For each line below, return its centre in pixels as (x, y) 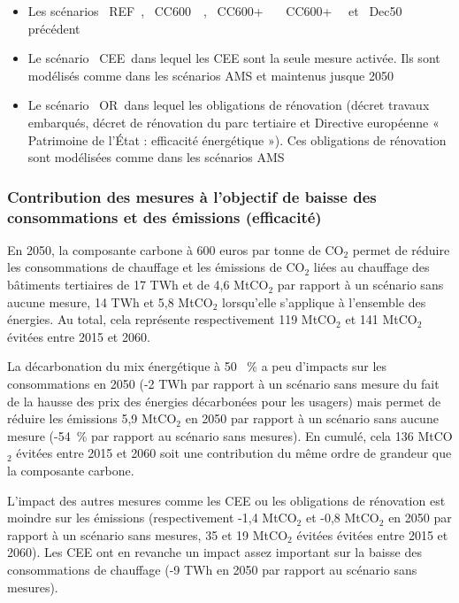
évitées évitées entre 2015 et (372, 534)
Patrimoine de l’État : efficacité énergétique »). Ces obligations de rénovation (237, 139)
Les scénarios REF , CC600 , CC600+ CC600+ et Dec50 (215, 11)
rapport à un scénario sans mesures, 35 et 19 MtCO (148, 534)
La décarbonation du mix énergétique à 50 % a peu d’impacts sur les (197, 366)
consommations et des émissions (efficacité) (164, 216)
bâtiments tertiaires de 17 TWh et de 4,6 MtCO (138, 285)
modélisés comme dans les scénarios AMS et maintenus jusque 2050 (210, 75)
